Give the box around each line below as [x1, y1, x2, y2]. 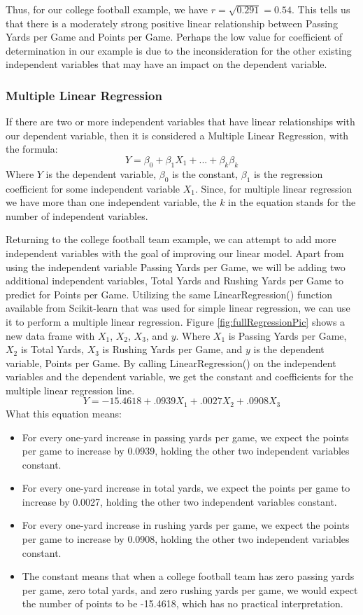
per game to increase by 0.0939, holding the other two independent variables [22, 443, 350, 458]
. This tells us [291, 2, 350, 16]
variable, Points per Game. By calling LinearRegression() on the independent [6, 355, 336, 370]
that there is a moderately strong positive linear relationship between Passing [6, 15, 338, 30]
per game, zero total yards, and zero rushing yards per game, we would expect [22, 582, 358, 597]
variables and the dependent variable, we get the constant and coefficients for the [6, 369, 353, 384]
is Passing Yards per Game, [228, 328, 347, 343]
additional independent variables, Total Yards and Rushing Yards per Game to [6, 273, 344, 288]
